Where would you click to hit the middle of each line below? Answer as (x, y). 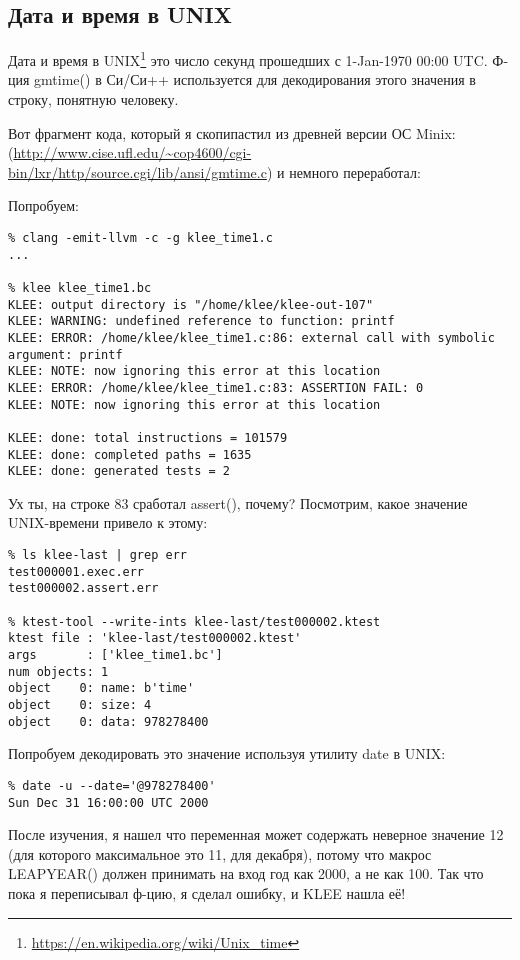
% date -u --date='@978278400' (112, 785)
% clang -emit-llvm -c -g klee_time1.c (140, 238)
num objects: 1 (58, 671)
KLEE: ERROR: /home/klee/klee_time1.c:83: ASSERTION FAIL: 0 (216, 387)
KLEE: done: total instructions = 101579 (148, 437)
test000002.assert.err (83, 588)
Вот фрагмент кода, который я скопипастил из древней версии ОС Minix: (232, 132)
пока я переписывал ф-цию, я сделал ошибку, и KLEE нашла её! (207, 892)
